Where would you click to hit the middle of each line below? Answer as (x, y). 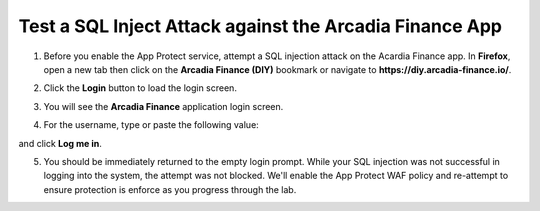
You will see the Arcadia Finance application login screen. (163, 106)
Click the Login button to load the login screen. (140, 88)
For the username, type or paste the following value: (151, 125)
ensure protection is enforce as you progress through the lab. (170, 189)
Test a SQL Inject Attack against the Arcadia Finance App (260, 26)
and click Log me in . (60, 143)
